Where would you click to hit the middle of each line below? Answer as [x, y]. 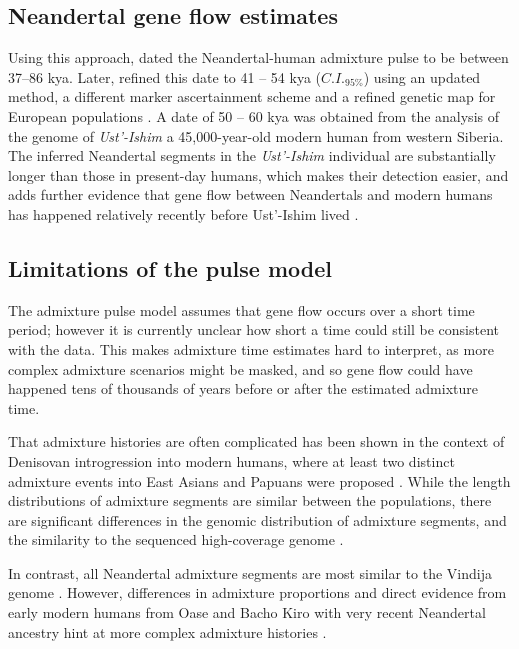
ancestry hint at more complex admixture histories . [167, 631]
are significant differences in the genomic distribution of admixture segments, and [257, 519]
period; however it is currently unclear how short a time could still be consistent [253, 329]
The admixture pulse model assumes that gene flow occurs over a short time [241, 309]
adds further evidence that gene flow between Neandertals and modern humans [250, 194]
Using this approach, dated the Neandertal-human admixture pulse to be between [258, 57]
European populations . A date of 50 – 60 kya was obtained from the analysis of [253, 115]
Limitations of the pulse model [170, 267]
